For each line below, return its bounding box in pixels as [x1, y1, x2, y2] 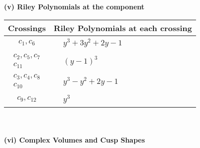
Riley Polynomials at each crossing [53, 22, 192, 34]
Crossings [8, 22, 46, 34]
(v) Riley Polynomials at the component [4, 1, 145, 11]
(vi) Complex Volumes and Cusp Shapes [4, 134, 145, 145]
